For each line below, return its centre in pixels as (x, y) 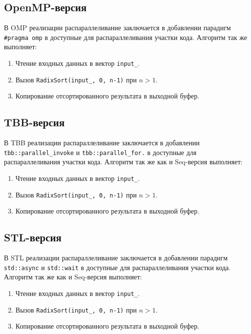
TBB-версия (34, 122)
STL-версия (33, 237)
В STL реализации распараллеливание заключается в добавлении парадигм (116, 258)
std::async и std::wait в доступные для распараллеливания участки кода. (117, 267)
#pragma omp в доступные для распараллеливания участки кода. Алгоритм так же (126, 37)
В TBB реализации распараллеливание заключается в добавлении (102, 143)
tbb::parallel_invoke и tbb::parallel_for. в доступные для (100, 152)
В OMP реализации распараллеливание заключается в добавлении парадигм (117, 28)
